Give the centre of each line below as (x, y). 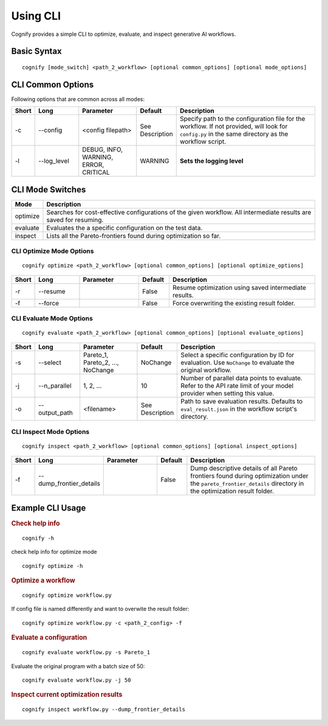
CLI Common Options (53, 84)
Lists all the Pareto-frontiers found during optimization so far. (134, 236)
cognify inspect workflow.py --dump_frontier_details (104, 710)
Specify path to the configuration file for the (242, 119)
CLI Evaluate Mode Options (52, 318)
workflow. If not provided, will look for (234, 127)
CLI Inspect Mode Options (50, 432)
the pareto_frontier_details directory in (247, 483)
